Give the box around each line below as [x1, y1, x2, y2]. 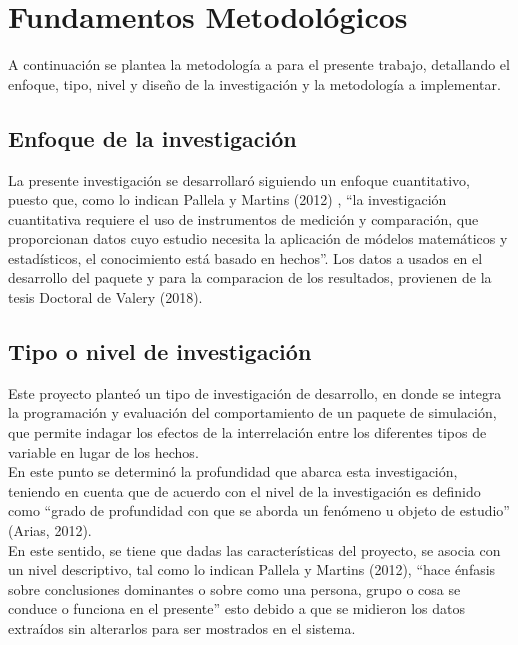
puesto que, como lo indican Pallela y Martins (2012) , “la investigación [8, 189, 447, 210]
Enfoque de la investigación [8, 122, 297, 153]
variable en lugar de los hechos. [8, 441, 199, 462]
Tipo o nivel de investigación [8, 336, 312, 367]
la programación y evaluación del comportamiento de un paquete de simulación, [8, 402, 497, 423]
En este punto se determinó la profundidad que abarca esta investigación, [8, 461, 458, 482]
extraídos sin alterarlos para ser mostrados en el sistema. [8, 618, 356, 638]
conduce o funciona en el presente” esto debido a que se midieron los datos [8, 598, 465, 619]
